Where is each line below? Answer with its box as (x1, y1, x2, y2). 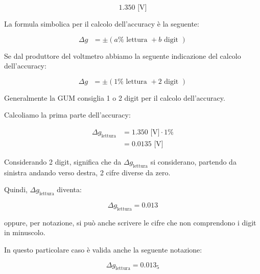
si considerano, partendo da (150, 156, 237, 167)
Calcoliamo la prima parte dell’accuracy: (4, 109, 131, 120)
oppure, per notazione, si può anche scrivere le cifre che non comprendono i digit (4, 217, 256, 227)
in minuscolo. (4, 227, 45, 238)
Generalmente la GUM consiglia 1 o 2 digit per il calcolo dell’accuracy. (4, 92, 225, 103)
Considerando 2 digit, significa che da (4, 156, 122, 167)
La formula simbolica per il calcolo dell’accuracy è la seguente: (4, 18, 199, 29)
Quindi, (4, 184, 28, 195)
